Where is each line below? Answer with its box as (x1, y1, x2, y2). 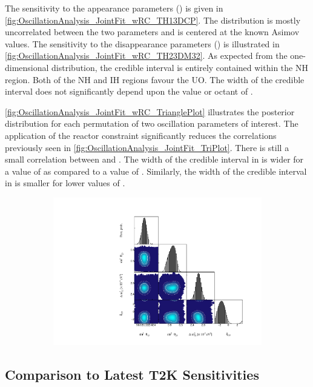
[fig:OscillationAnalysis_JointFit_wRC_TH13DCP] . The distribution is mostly (5, 13, 301, 26)
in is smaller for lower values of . (5, 177, 125, 189)
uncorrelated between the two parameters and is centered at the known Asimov (5, 25, 300, 38)
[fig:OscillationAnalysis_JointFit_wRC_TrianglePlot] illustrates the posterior (5, 105, 295, 118)
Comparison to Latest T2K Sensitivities (5, 365, 259, 383)
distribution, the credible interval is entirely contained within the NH (51, 61, 308, 73)
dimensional (5, 61, 49, 73)
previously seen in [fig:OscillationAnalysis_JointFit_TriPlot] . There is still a (5, 141, 289, 153)
